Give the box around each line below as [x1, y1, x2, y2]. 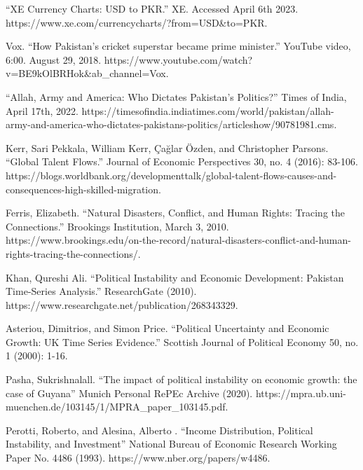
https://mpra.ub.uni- [255, 385, 346, 400]
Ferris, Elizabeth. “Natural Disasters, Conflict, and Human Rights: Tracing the [6, 205, 345, 220]
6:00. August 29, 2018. [6, 52, 102, 67]
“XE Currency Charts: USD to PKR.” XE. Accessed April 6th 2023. [6, 1, 299, 15]
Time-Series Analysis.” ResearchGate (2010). [6, 284, 197, 298]
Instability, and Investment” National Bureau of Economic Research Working [6, 436, 337, 451]
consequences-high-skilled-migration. [6, 181, 161, 196]
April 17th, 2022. [6, 103, 78, 118]
